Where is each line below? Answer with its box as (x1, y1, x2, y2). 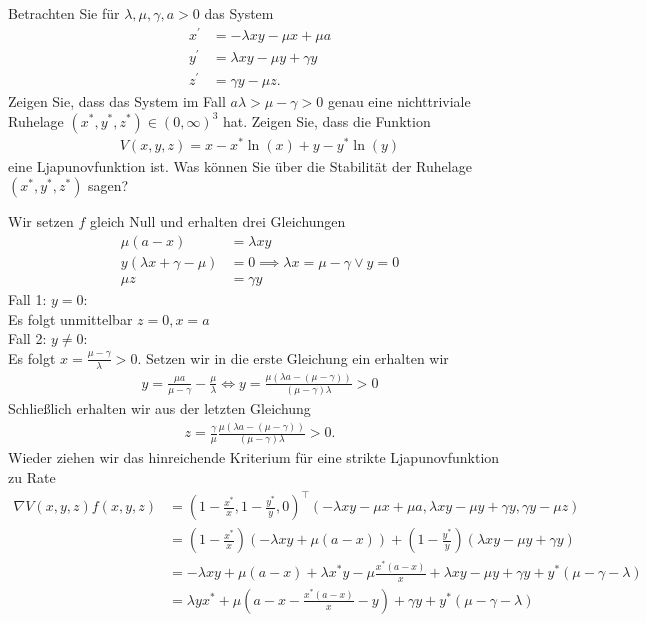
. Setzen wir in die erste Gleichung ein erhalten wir (137, 347, 449, 368)
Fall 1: (8, 288, 47, 309)
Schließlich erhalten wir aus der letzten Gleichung (8, 398, 311, 419)
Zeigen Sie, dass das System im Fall (8, 90, 226, 111)
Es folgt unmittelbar (8, 308, 133, 329)
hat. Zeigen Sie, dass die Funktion (223, 110, 431, 131)
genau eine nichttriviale (327, 90, 471, 111)
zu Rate (8, 467, 56, 488)
